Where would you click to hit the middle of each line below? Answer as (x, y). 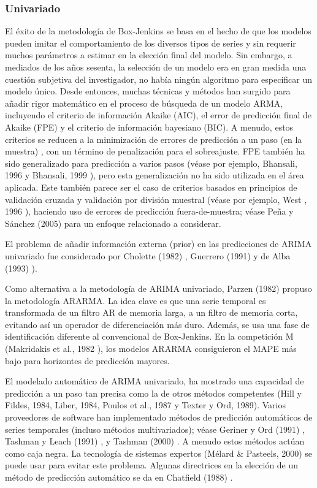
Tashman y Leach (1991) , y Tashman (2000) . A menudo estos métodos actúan (155, 441)
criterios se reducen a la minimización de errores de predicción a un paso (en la (154, 139)
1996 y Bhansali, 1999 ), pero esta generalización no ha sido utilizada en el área (155, 175)
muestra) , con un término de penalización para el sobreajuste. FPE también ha (155, 151)
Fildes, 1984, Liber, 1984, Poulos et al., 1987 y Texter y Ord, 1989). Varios (145, 405)
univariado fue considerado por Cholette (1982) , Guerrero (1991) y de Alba (148, 255)
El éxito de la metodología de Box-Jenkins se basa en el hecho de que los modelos (158, 31)
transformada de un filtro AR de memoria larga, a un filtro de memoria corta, (151, 312)
